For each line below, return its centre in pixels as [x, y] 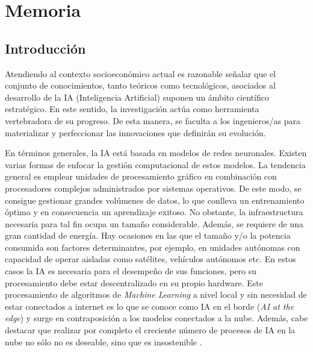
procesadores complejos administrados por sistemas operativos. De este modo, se [153, 188]
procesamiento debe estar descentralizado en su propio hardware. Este [134, 282]
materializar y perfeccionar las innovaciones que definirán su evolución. [135, 132]
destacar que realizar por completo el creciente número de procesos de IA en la [150, 330]
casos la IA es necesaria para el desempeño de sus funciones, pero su [131, 271]
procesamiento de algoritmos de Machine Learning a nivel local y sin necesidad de [156, 294]
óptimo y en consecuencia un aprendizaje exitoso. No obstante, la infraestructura [154, 212]
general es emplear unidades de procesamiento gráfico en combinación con [141, 176]
